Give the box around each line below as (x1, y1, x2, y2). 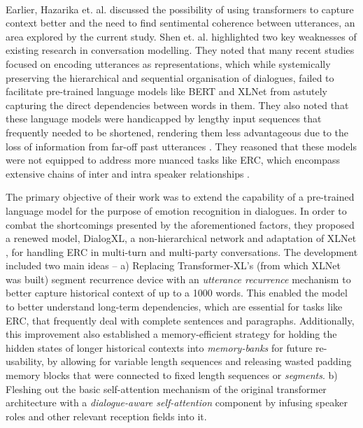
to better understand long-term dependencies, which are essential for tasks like (6, 299, 343, 314)
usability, (6, 354, 44, 369)
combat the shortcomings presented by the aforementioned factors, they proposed (6, 217, 355, 231)
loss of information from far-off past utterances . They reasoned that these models (6, 138, 357, 153)
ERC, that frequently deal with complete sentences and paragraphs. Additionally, (6, 313, 355, 327)
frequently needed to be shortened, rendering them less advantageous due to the (6, 124, 349, 139)
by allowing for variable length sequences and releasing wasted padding (47, 354, 352, 369)
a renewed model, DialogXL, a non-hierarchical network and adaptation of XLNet (6, 231, 357, 245)
